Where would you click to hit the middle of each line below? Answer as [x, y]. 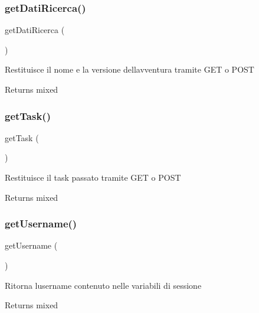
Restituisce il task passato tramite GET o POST [93, 177]
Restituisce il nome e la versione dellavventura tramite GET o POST [129, 69]
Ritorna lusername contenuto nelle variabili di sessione [103, 285]
